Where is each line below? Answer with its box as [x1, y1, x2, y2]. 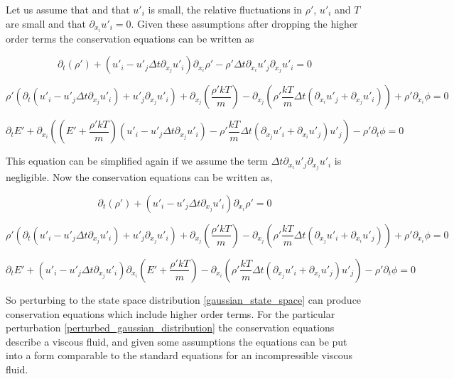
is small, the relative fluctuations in [148, 2, 303, 16]
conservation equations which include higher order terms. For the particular [6, 306, 335, 321]
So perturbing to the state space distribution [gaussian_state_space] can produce [6, 292, 362, 307]
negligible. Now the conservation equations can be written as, [6, 170, 273, 185]
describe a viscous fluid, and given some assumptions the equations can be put [6, 334, 347, 348]
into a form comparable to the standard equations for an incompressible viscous [6, 348, 352, 363]
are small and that [6, 16, 86, 31]
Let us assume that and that [6, 2, 130, 16]
